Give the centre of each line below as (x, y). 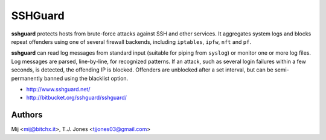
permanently (27, 78)
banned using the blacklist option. (86, 78)
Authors (27, 115)
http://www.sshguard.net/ (58, 89)
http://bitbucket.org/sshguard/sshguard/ (76, 98)
